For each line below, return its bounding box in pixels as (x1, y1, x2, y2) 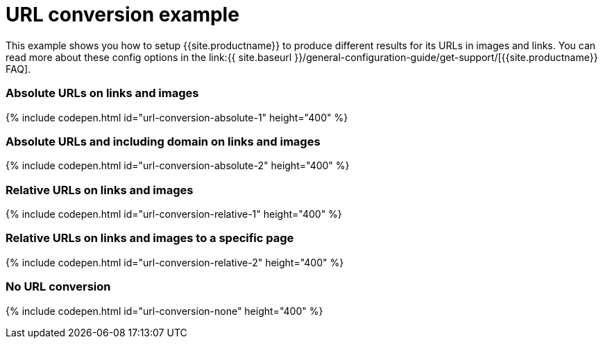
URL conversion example (6, 3, 239, 26)
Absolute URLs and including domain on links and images (6, 134, 321, 148)
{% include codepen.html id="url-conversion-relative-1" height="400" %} (6, 208, 342, 220)
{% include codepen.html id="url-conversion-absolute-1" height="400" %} (6, 111, 348, 123)
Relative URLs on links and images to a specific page (6, 231, 294, 246)
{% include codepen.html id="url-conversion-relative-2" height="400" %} (6, 256, 344, 268)
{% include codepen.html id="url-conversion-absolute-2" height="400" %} (6, 160, 350, 172)
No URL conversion (6, 279, 111, 294)
